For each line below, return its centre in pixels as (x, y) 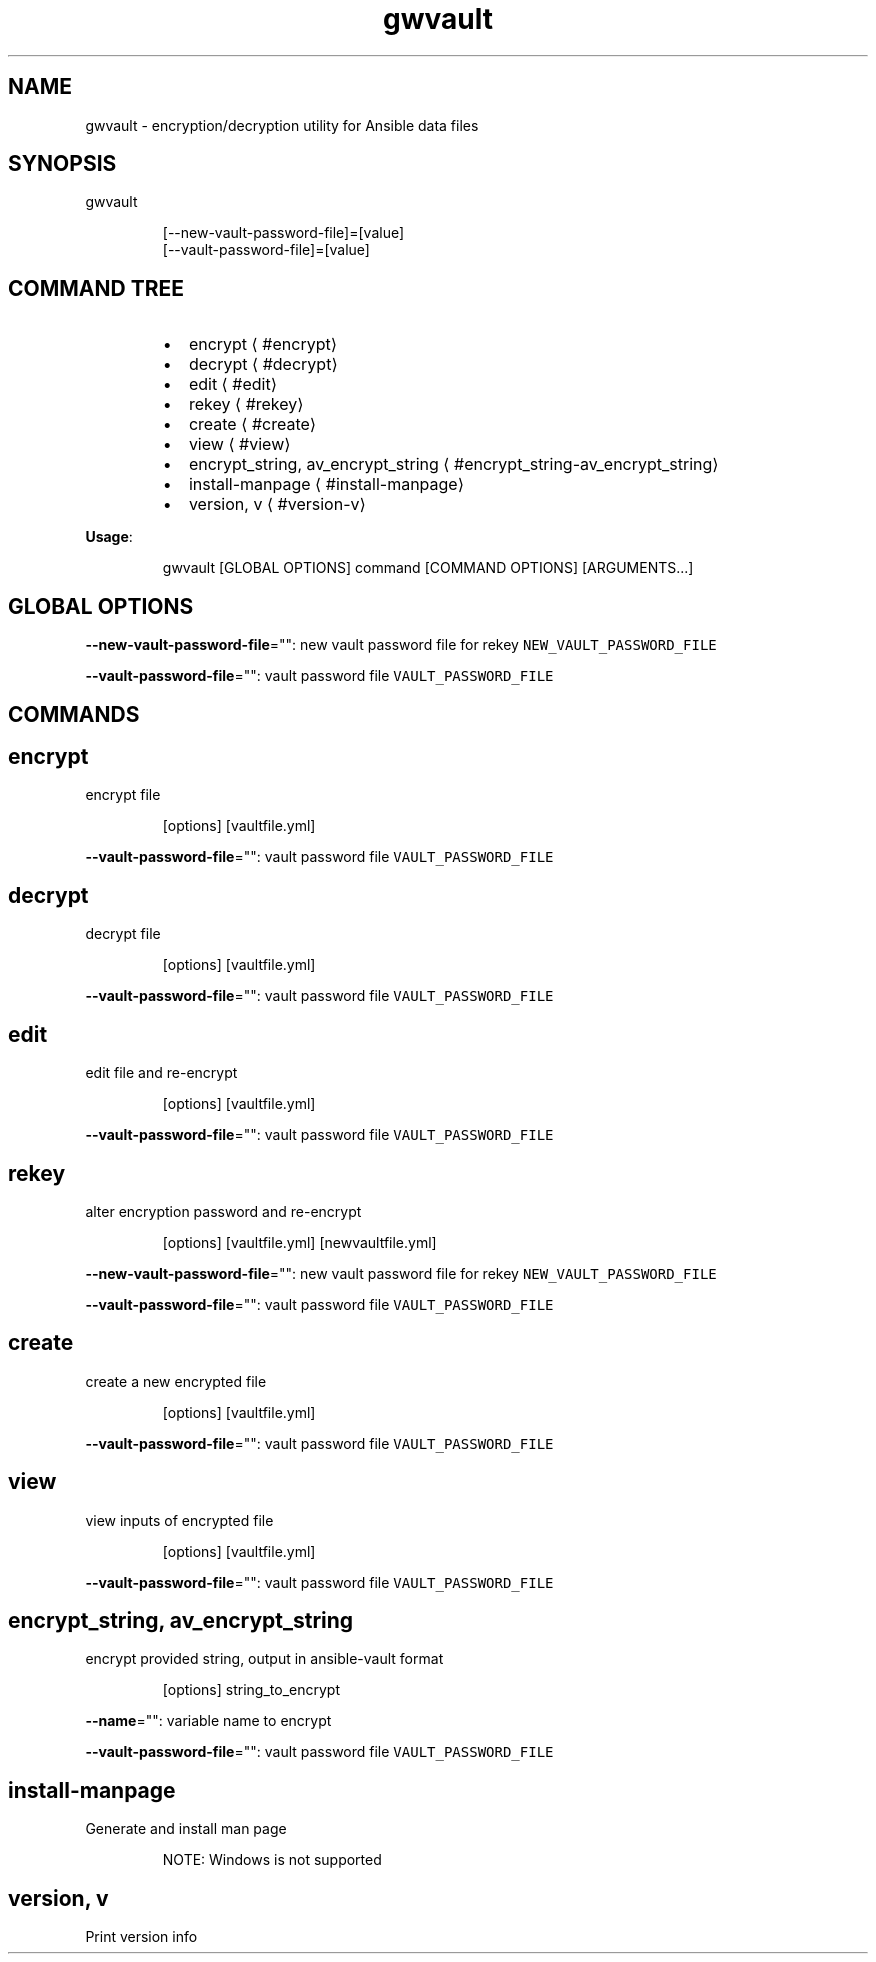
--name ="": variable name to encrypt (208, 1721)
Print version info (141, 1937)
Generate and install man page (186, 1829)
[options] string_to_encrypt (251, 1690)
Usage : (109, 537)
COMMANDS (74, 714)
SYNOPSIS (62, 164)
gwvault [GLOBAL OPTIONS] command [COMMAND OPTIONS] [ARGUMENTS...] (428, 568)
